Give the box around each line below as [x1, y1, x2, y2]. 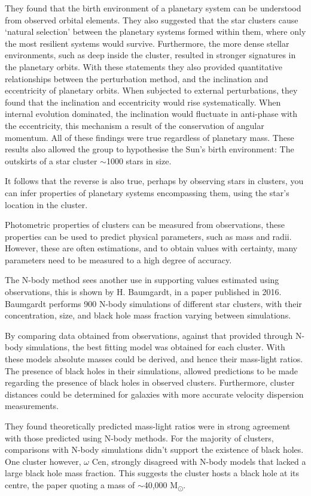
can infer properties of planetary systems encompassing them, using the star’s [5, 186, 289, 199]
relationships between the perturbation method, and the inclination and [5, 72, 269, 85]
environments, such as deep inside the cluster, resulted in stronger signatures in [5, 49, 296, 61]
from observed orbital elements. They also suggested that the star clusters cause [5, 13, 298, 26]
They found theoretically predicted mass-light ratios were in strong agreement [5, 420, 291, 432]
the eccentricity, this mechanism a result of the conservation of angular [5, 119, 264, 131]
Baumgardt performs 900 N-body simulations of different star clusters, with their [5, 297, 302, 309]
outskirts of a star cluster [5, 154, 97, 167]
